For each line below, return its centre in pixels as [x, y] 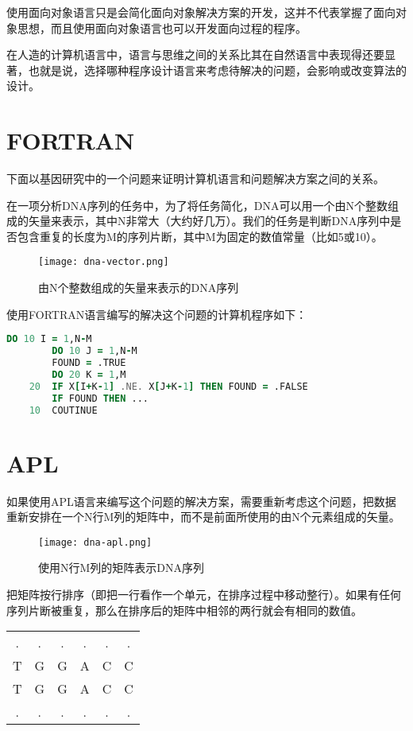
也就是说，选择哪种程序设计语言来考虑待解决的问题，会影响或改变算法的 [217, 70]
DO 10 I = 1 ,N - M [49, 339]
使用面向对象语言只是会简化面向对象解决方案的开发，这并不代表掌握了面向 [201, 12]
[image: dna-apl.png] [95, 542]
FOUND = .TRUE [89, 363]
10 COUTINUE [63, 410]
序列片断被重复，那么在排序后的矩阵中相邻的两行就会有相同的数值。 [184, 610]
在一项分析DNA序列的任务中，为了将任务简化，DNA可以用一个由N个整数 [197, 205]
